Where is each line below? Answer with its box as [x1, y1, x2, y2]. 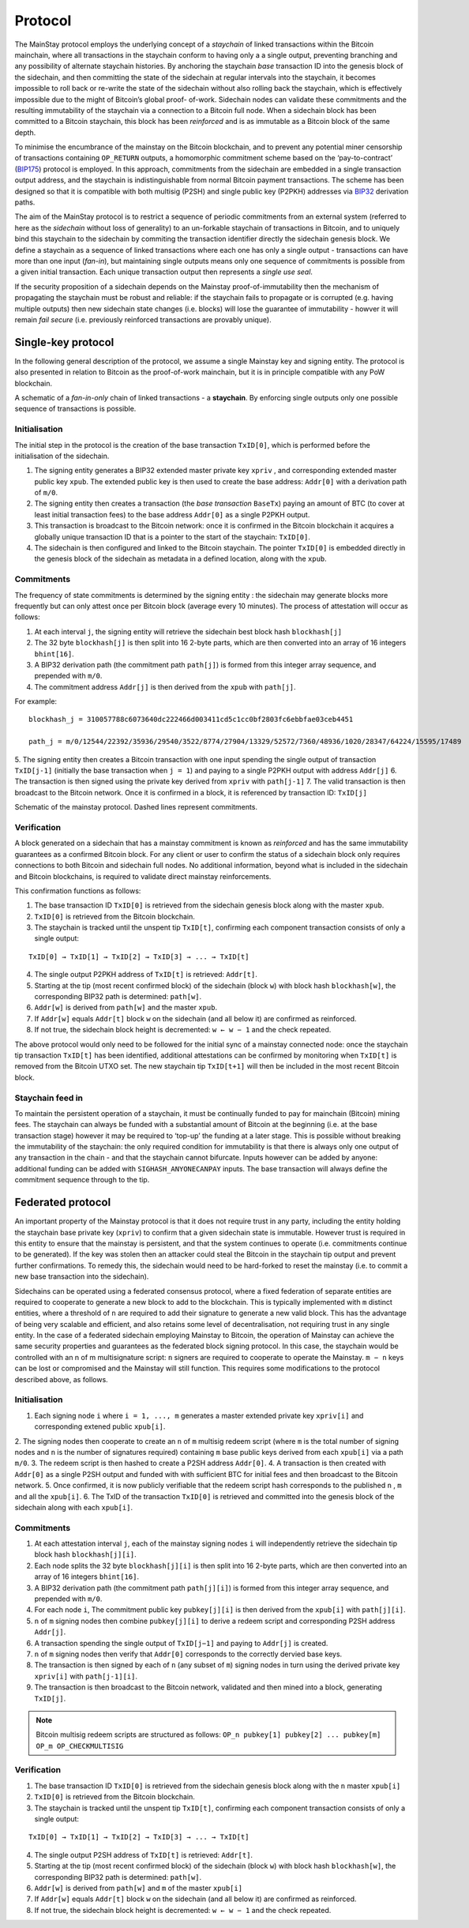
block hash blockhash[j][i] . [34, 1550, 137, 1559]
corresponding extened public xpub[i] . [34, 1422, 166, 1431]
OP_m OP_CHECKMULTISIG [36, 1742, 124, 1750]
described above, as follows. [14, 1374, 108, 1384]
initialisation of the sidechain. [14, 451, 110, 460]
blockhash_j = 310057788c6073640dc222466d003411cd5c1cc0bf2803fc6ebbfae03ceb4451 [28, 715, 354, 724]
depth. [14, 127, 36, 137]
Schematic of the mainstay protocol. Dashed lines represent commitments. [14, 802, 258, 812]
